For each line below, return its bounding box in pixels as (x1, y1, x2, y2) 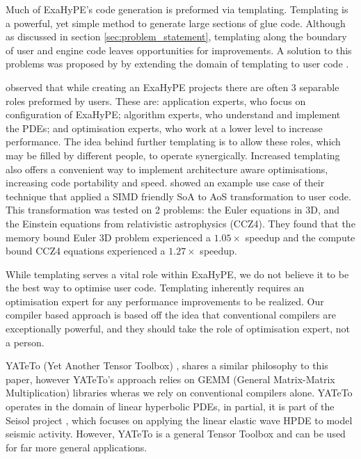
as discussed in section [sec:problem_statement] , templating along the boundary (6, 29, 347, 44)
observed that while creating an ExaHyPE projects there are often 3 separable (6, 79, 339, 94)
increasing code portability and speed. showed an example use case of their (6, 175, 325, 190)
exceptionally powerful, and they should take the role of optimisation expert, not (6, 321, 350, 336)
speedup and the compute (245, 229, 355, 244)
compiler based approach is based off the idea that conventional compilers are (6, 307, 336, 322)
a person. (6, 335, 45, 349)
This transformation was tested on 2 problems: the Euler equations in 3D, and (6, 202, 340, 217)
